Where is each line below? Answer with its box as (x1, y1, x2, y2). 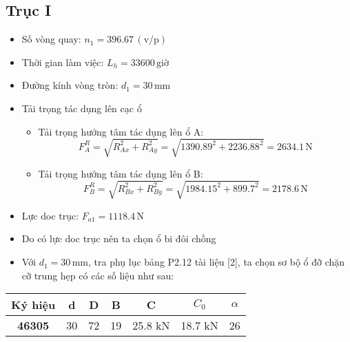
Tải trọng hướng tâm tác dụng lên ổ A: (38, 124, 204, 138)
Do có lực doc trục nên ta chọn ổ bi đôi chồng (21, 231, 216, 246)
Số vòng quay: (21, 32, 81, 46)
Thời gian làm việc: (21, 54, 104, 69)
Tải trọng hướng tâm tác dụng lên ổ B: (38, 166, 203, 180)
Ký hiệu (11, 297, 56, 313)
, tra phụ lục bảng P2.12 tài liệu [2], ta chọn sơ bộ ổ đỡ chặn (87, 255, 345, 269)
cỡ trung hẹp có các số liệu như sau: (21, 268, 174, 282)
